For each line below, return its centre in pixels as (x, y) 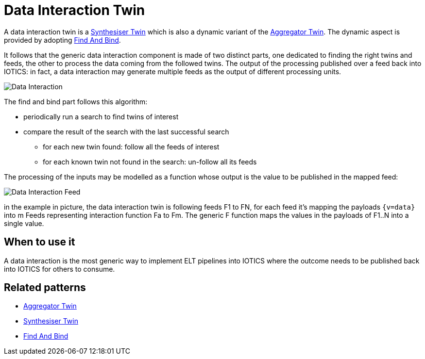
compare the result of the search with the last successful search (126, 131)
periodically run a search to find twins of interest (101, 116)
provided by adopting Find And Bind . (62, 40)
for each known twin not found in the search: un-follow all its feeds (150, 162)
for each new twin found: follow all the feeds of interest (131, 147)
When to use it (40, 242)
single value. (24, 223)
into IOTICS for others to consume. (59, 269)
